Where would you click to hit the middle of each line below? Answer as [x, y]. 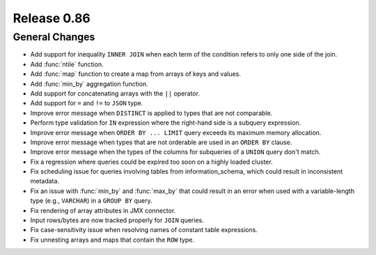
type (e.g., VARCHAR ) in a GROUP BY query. [91, 201]
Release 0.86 [52, 18]
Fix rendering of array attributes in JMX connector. [103, 210]
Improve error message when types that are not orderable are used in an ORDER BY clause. [161, 142]
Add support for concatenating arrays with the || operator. [115, 93]
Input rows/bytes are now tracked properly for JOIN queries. [117, 220]
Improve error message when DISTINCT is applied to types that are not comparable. [151, 113]
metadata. [45, 181]
